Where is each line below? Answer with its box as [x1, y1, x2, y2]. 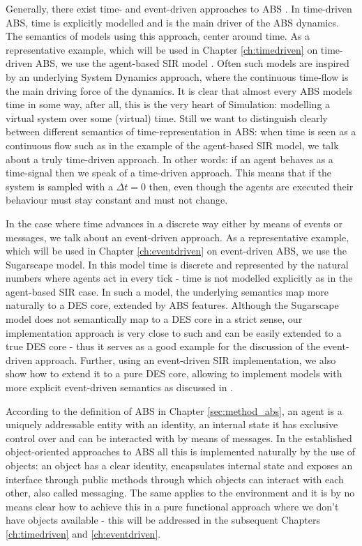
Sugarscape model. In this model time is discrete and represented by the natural [6, 257, 349, 271]
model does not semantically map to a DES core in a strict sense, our [6, 312, 303, 326]
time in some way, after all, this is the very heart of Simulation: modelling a [6, 97, 331, 112]
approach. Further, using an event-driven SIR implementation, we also [35, 352, 336, 367]
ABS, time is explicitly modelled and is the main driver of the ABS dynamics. [6, 15, 339, 29]
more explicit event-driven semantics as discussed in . [6, 380, 234, 395]
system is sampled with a [6, 179, 113, 193]
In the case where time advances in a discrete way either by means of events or [6, 215, 343, 230]
